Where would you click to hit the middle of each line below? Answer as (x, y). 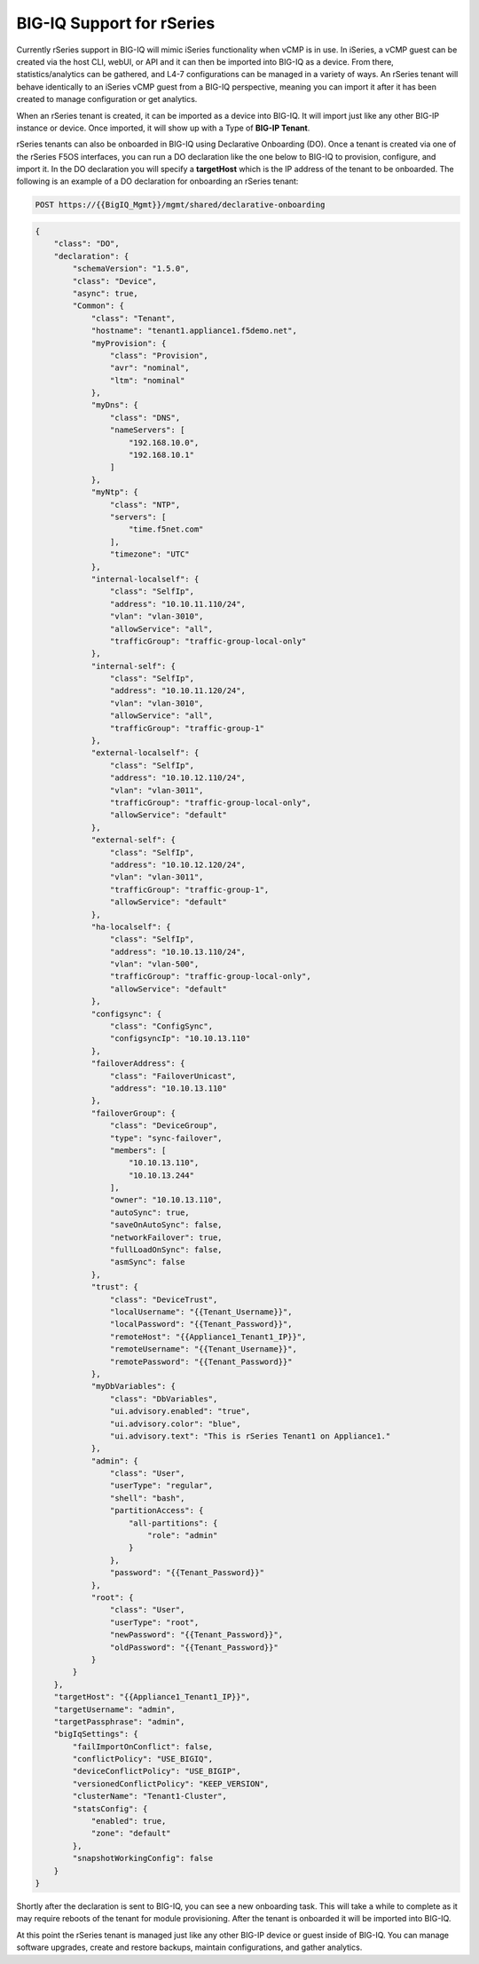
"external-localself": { (145, 753)
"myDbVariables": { (133, 1386)
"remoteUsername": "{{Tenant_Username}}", (203, 1349)
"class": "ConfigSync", (161, 1026)
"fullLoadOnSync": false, (166, 1250)
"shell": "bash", (147, 1498)
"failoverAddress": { (138, 1064)
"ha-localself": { (131, 927)
